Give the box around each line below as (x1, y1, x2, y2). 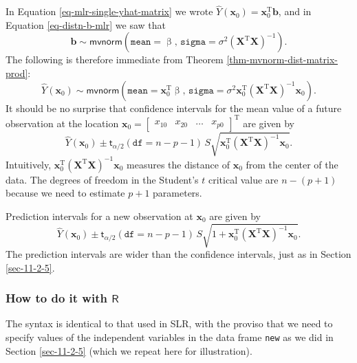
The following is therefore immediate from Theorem (6, 52, 224, 67)
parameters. (153, 186, 202, 200)
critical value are (208, 172, 279, 186)
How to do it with (6, 289, 107, 307)
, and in (278, 4, 312, 19)
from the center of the (246, 157, 338, 171)
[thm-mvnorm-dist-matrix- (226, 52, 338, 67)
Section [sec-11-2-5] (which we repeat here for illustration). (6, 343, 252, 357)
